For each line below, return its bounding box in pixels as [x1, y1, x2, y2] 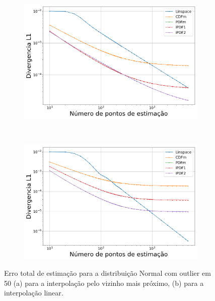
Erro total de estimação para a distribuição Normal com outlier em [4, 268, 211, 278]
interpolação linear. [4, 287, 63, 298]
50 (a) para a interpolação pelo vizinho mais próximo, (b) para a [4, 277, 204, 288]
